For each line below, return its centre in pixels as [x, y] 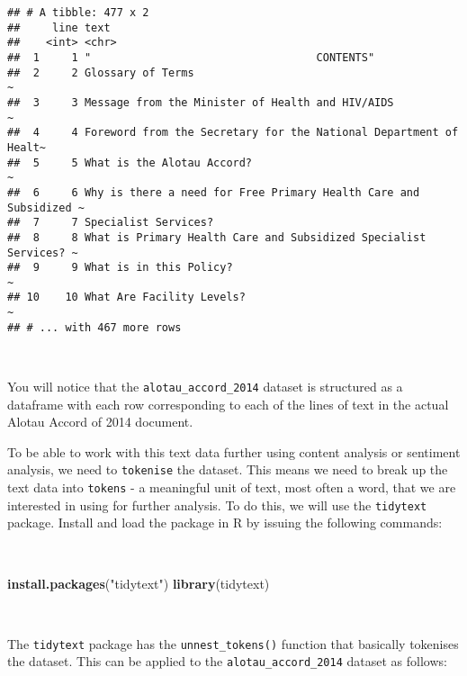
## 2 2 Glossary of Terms [101, 72]
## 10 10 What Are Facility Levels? [126, 297]
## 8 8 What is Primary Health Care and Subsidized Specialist [217, 237]
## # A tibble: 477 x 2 [78, 13]
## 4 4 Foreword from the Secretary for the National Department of [233, 133]
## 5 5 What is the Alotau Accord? [130, 162]
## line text [59, 27]
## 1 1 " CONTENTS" [191, 57]
